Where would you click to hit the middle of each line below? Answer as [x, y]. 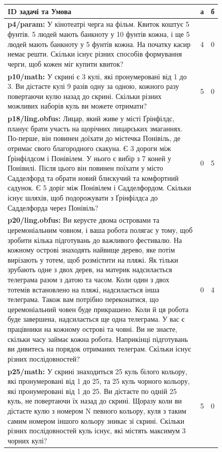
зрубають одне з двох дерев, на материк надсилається [90, 269]
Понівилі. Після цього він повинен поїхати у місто [86, 168]
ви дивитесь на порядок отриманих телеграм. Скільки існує [99, 349]
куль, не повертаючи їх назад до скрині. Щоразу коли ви [95, 401]
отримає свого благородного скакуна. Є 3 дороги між [89, 148]
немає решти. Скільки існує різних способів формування [95, 54]
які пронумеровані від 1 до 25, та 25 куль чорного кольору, [99, 381]
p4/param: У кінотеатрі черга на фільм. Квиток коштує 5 [98, 24]
